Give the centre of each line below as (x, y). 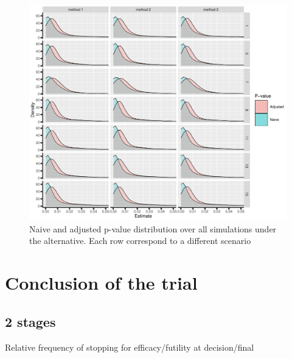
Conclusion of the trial (101, 283)
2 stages (30, 321)
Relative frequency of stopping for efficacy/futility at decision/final (130, 347)
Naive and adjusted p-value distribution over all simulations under (153, 228)
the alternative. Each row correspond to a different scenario (140, 241)
